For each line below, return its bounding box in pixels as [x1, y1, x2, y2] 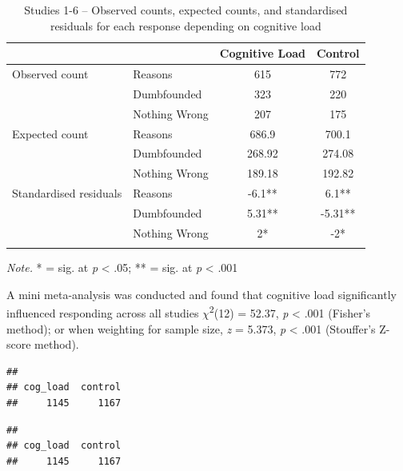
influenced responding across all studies [6, 304, 199, 321]
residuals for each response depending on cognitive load [50, 17, 321, 34]
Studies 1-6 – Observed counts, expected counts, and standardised [24, 2, 348, 18]
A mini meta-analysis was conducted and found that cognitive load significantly [6, 285, 397, 302]
